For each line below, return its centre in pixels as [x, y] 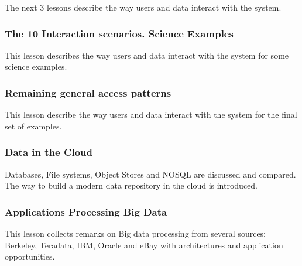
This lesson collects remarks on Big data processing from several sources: [135, 233]
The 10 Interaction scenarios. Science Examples [119, 33]
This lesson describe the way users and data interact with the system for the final [151, 115]
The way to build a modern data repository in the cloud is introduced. [131, 185]
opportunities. [30, 256]
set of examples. [33, 126]
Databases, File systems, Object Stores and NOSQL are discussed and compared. [150, 174]
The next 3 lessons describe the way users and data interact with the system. [143, 7]
